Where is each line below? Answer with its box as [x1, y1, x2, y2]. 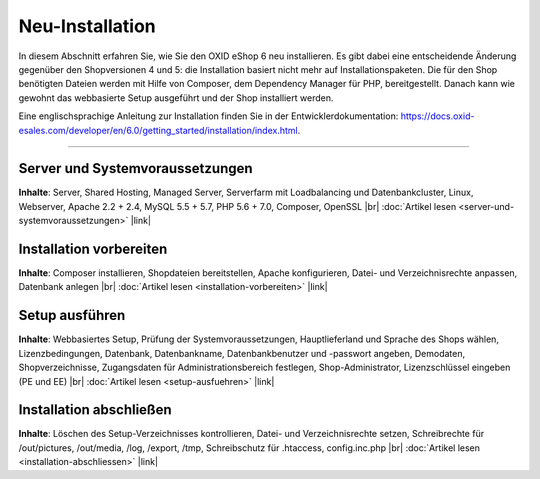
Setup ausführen [18, 307, 126, 324]
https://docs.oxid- [400, 110, 475, 122]
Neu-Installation [18, 15, 157, 37]
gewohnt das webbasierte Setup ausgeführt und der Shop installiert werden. [18, 91, 334, 104]
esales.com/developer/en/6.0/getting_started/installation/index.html [18, 124, 299, 136]
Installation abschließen [18, 401, 172, 419]
